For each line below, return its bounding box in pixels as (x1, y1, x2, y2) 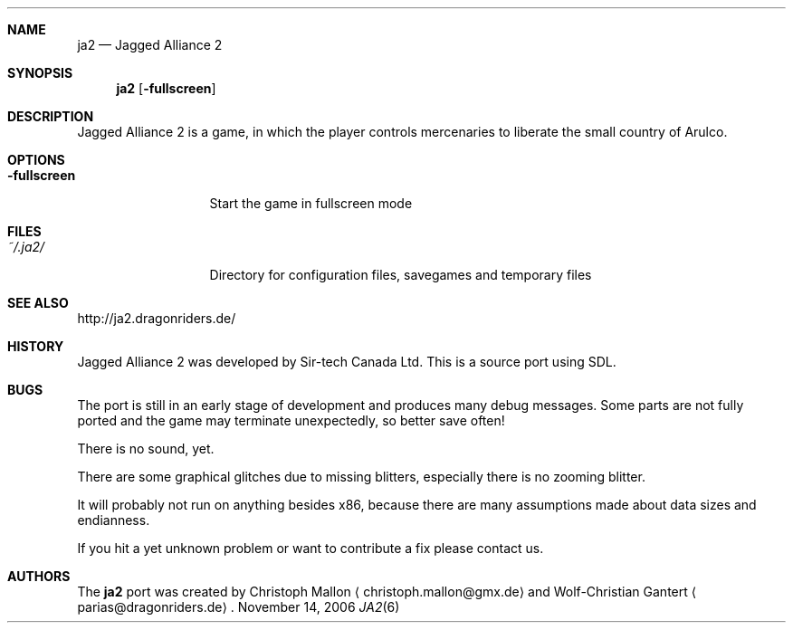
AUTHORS (7, 568, 71, 584)
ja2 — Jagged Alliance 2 (77, 37, 223, 52)
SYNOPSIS (7, 65, 73, 81)
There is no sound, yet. (77, 441, 215, 456)
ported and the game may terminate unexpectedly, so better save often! (77, 413, 505, 428)
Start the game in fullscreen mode (209, 196, 413, 211)
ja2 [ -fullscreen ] (116, 81, 216, 96)
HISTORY (7, 339, 64, 354)
